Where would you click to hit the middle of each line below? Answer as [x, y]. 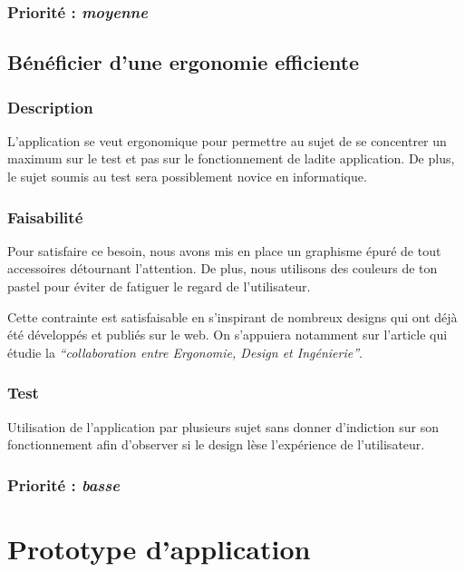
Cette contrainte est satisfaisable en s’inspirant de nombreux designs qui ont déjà [232, 316]
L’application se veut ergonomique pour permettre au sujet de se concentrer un [227, 140]
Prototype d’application [159, 548]
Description [50, 107]
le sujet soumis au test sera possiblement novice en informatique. [187, 177]
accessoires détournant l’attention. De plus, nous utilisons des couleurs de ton [223, 268]
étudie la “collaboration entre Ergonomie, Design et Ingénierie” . [185, 352]
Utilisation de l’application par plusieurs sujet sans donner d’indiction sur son [223, 426]
